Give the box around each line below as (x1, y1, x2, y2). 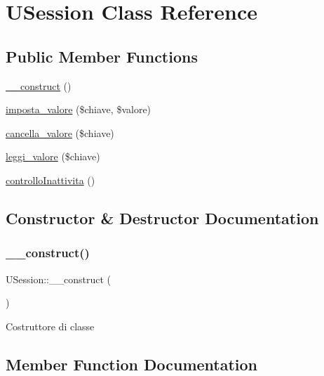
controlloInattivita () (6, 172, 95, 187)
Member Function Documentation (6, 353, 258, 375)
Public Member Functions (6, 45, 198, 67)
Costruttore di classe (6, 318, 95, 333)
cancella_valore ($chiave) (6, 125, 114, 140)
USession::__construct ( (6, 271, 111, 286)
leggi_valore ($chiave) (6, 149, 100, 164)
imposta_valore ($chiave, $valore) (6, 102, 151, 117)
